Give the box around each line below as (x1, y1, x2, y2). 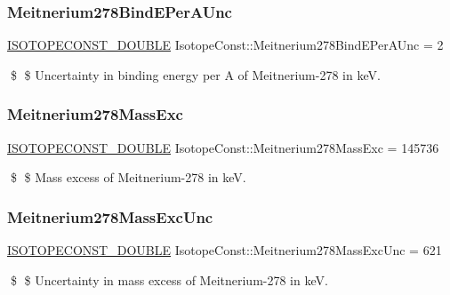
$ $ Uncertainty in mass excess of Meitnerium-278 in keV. (10, 270, 328, 289)
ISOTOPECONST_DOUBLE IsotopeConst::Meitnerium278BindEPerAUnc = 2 (7, 36, 444, 54)
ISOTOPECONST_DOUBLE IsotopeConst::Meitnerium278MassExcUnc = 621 (7, 241, 442, 259)
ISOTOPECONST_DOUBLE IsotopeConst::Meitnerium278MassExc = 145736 (7, 138, 439, 156)
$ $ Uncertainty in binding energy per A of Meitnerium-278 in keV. (10, 65, 381, 84)
